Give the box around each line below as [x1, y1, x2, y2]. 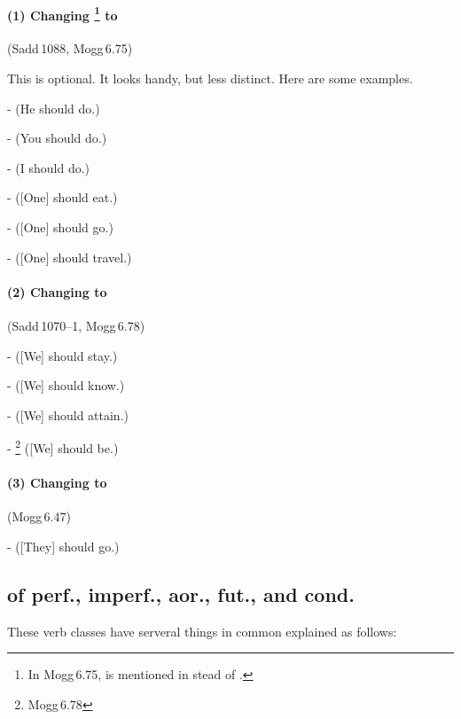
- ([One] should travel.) [7, 247, 132, 266]
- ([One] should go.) [7, 218, 113, 237]
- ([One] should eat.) [7, 188, 118, 207]
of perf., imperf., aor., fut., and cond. [7, 581, 355, 607]
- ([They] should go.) [7, 537, 120, 556]
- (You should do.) [7, 129, 107, 147]
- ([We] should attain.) [7, 405, 129, 424]
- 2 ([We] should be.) [7, 436, 119, 457]
